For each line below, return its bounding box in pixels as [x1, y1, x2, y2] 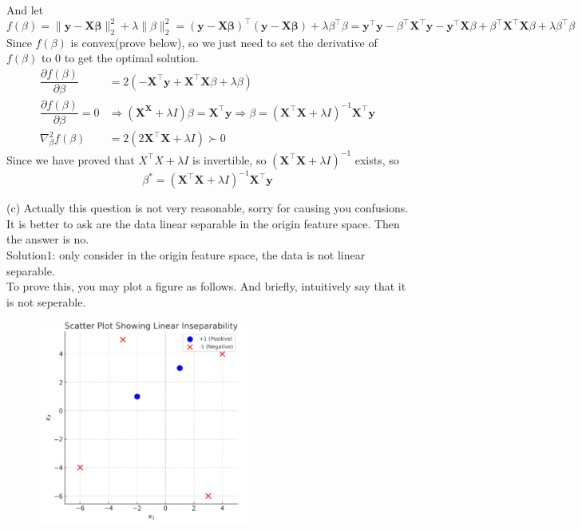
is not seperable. [6, 293, 86, 310]
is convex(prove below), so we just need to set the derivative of [70, 34, 378, 50]
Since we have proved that [6, 151, 135, 168]
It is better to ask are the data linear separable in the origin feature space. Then [6, 215, 400, 231]
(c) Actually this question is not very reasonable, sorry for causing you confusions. [6, 200, 409, 216]
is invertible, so [192, 151, 267, 168]
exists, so [354, 151, 399, 168]
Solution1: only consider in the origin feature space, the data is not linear [6, 247, 366, 263]
